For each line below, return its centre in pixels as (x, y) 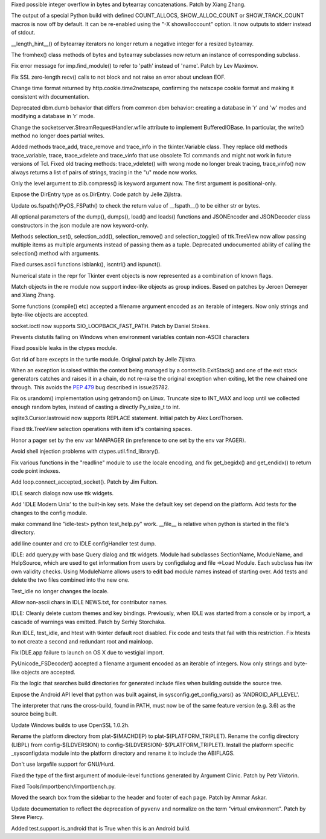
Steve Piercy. (27, 817)
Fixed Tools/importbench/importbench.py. (63, 786)
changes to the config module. (49, 513)
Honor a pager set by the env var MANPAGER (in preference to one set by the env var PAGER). (129, 440)
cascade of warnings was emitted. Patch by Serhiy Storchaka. (88, 622)
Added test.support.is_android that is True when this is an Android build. (101, 828)
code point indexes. (36, 471)
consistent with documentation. (50, 96)
